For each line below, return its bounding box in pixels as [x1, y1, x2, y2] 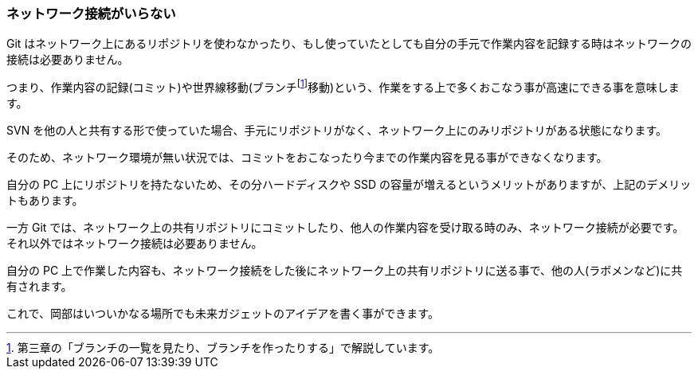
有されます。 [6, 279, 73, 294]
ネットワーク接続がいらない [6, 6, 176, 21]
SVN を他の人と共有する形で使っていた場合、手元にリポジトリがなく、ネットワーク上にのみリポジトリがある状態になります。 [6, 123, 668, 138]
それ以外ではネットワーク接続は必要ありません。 [6, 236, 263, 251]
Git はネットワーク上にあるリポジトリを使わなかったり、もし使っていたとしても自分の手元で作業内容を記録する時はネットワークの [6, 37, 692, 51]
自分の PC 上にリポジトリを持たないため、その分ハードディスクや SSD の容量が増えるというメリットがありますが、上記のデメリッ [6, 178, 692, 192]
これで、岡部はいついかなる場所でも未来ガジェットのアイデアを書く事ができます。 [6, 307, 439, 321]
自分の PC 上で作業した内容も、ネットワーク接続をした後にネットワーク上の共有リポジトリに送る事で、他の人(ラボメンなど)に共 [6, 264, 683, 278]
